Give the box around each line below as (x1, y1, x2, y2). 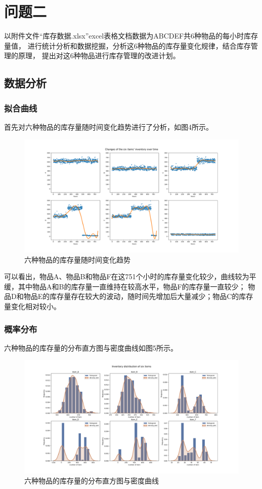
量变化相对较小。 (4, 301, 61, 312)
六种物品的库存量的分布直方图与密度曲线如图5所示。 (4, 342, 178, 353)
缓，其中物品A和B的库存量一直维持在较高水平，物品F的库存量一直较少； (4, 281, 246, 291)
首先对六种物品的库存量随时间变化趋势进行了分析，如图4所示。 (4, 121, 213, 132)
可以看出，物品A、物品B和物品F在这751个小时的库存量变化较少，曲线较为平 (4, 271, 256, 282)
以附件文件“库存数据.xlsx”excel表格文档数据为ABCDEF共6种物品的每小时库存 (4, 30, 258, 41)
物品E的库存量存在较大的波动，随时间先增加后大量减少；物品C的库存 (23, 291, 253, 302)
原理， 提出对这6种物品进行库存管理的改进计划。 (18, 50, 180, 61)
